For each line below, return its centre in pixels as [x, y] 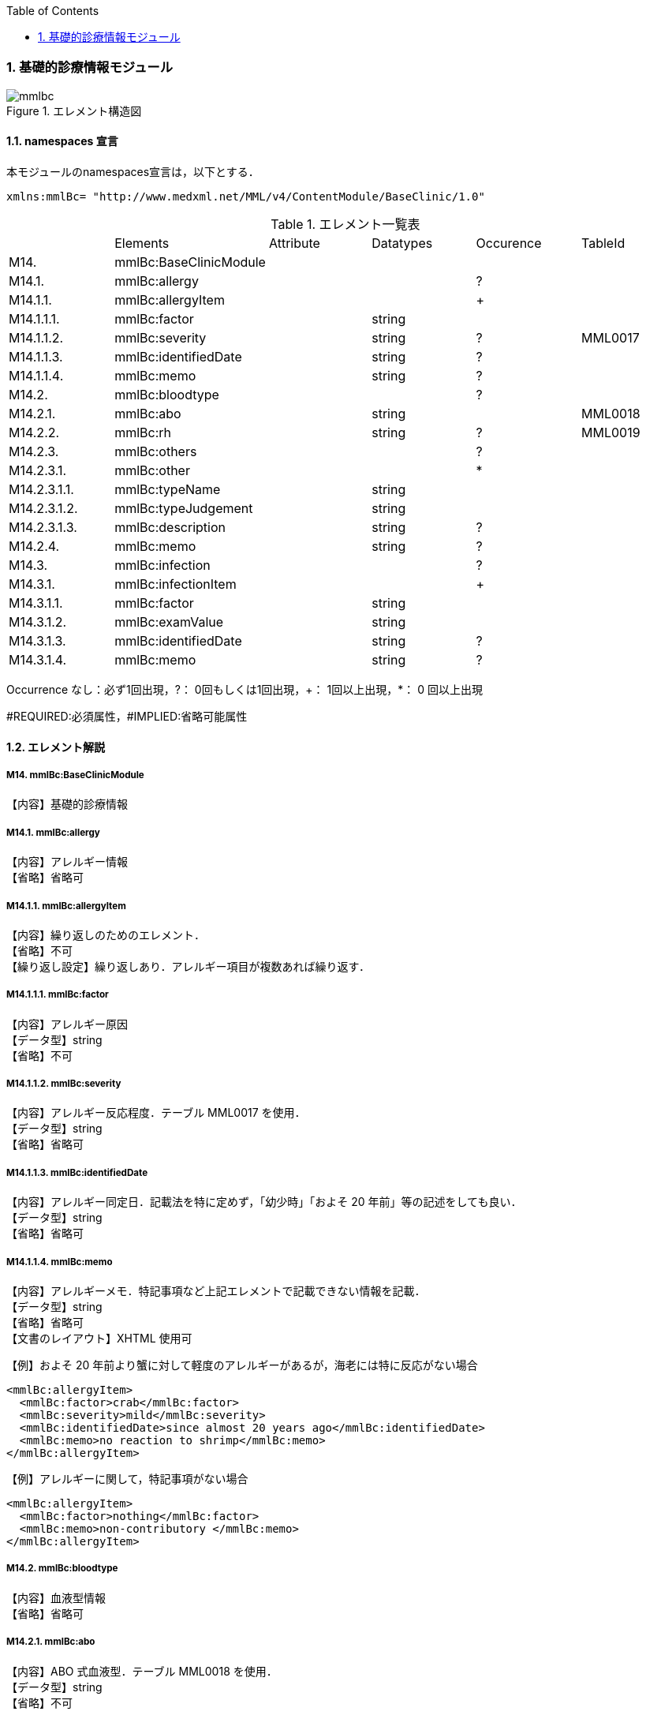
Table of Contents [53, 11]
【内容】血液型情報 [56, 1597]
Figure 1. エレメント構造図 [74, 110]
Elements [142, 243]
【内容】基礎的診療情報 [67, 804]
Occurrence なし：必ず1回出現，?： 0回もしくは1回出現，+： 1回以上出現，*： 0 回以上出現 [245, 689]
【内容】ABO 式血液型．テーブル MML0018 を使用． [142, 1671]
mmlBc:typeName [168, 489]
